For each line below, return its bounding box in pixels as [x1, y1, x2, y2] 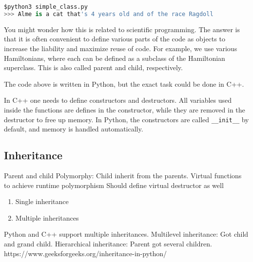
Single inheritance [15, 196, 69, 206]
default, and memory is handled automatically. [4, 124, 143, 134]
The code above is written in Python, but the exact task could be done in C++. [4, 78, 244, 89]
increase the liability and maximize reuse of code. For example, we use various [4, 43, 237, 53]
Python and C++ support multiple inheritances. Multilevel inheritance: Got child [4, 229, 249, 239]
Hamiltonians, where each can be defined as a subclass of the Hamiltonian [4, 53, 225, 63]
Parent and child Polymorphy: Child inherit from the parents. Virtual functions [4, 170, 242, 180]
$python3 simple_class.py [4, 3, 88, 10]
